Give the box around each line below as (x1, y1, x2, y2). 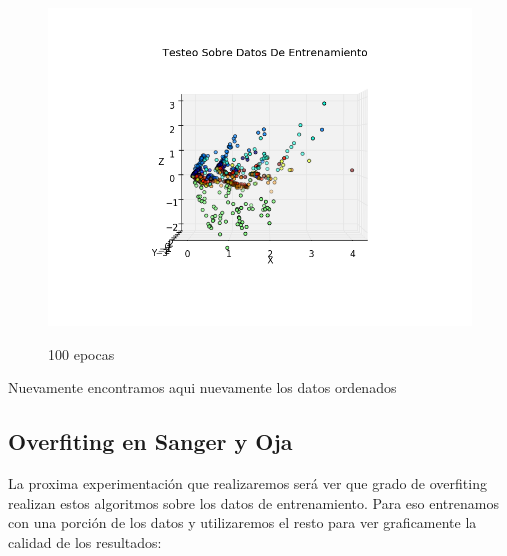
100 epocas (48, 343, 115, 364)
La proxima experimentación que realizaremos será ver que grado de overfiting (8, 472, 487, 493)
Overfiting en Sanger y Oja (8, 426, 293, 457)
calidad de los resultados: (8, 531, 162, 552)
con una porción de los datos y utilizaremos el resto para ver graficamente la (8, 512, 477, 533)
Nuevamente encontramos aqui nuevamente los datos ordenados (8, 377, 397, 398)
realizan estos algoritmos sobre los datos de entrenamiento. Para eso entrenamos (8, 492, 499, 513)
